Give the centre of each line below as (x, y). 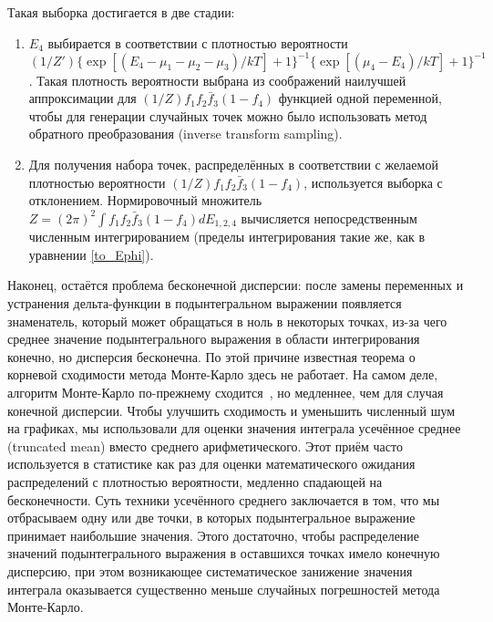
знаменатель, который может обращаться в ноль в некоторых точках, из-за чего (227, 321)
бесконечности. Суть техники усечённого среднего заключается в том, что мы (224, 499)
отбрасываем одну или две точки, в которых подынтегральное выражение (211, 518)
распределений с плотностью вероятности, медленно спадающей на (195, 482)
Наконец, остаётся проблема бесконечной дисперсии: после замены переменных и (236, 285)
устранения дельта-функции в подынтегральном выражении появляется (205, 303)
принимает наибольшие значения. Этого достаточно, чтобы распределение (214, 535)
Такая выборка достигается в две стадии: (121, 12)
